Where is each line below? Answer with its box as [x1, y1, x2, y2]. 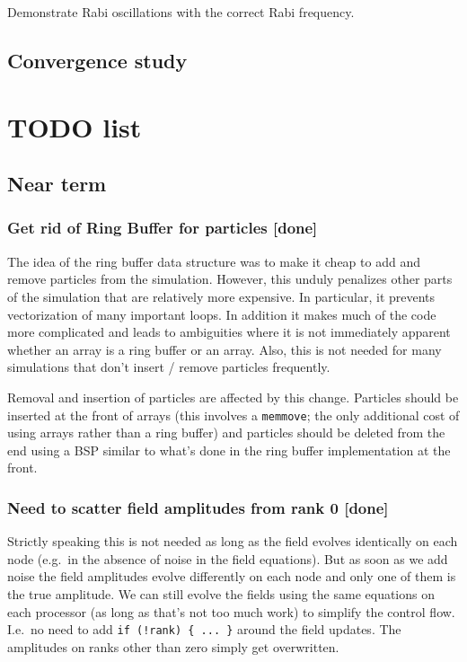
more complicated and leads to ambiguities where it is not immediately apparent [7, 322, 451, 341]
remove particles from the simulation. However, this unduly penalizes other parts [7, 269, 453, 288]
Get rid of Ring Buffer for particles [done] [7, 216, 318, 239]
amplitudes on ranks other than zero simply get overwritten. [7, 637, 339, 656]
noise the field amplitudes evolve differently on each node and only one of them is [7, 567, 456, 586]
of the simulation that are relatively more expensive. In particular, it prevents [7, 287, 436, 305]
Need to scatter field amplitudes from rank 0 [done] [7, 496, 389, 518]
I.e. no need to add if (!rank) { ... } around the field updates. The [7, 620, 401, 639]
